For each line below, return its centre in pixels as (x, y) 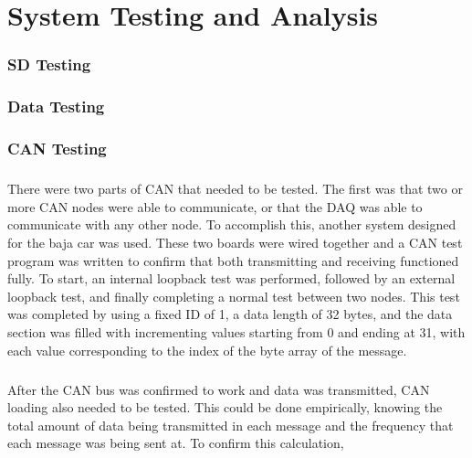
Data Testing (56, 107)
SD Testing (49, 64)
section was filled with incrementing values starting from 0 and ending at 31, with (236, 332)
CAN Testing (57, 148)
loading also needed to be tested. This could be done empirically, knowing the (225, 407)
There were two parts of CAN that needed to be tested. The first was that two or (235, 189)
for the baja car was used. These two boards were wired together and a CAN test (235, 243)
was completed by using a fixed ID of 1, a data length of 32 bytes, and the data (230, 314)
